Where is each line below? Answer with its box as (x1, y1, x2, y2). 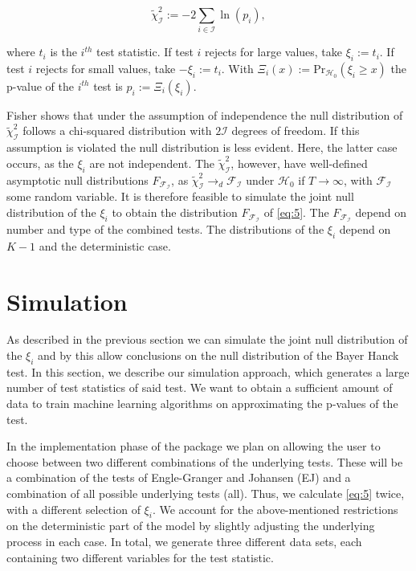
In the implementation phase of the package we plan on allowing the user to (6, 438, 381, 455)
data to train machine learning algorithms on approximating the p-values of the (6, 395, 398, 412)
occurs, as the (6, 154, 74, 171)
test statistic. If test (96, 43, 194, 60)
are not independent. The (89, 154, 215, 171)
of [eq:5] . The (263, 204, 329, 221)
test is (93, 77, 123, 94)
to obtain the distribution (112, 204, 238, 221)
